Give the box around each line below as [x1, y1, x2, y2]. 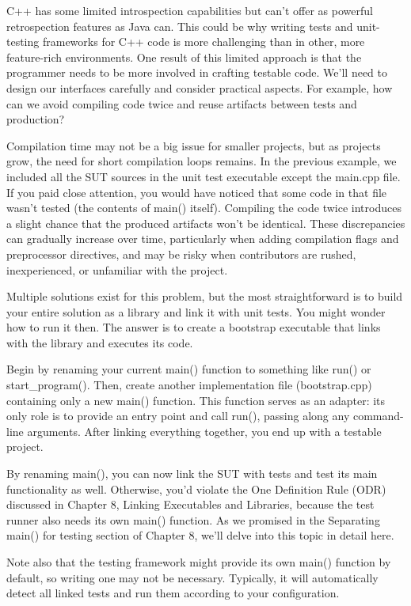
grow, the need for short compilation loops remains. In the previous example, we [6, 153, 397, 169]
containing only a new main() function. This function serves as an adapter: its [6, 392, 386, 408]
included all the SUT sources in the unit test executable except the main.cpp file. [6, 168, 401, 184]
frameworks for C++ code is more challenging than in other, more [42, 33, 365, 50]
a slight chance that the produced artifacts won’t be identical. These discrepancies [6, 214, 405, 231]
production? [6, 111, 65, 127]
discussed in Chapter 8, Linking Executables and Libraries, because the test [6, 496, 375, 513]
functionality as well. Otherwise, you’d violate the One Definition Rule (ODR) [6, 480, 386, 497]
